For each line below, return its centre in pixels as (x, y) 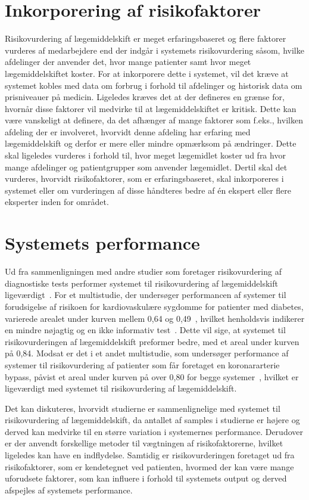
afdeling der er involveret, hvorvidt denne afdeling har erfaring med (128, 131)
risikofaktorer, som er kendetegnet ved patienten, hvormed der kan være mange (149, 466)
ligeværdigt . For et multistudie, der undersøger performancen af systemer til (146, 295)
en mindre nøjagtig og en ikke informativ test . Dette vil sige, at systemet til (145, 330)
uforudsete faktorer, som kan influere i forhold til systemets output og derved (146, 478)
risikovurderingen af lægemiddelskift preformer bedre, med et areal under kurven (152, 341)
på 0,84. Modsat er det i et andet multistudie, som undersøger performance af (147, 353)
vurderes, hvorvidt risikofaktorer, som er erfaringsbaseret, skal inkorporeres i (144, 178)
